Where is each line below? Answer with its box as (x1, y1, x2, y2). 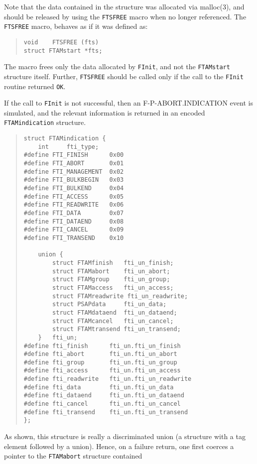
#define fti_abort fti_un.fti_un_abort (23, 350, 177, 358)
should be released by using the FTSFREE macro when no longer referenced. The (4, 11, 247, 21)
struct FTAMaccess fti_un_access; (52, 284, 174, 291)
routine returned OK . (4, 81, 66, 91)
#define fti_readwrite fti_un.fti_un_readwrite (23, 375, 192, 383)
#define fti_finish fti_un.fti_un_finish (23, 342, 181, 349)
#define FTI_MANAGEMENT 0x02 (23, 168, 124, 175)
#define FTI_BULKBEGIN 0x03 (23, 176, 124, 184)
